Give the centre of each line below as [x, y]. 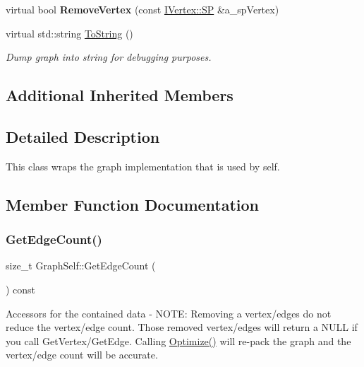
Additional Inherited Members [120, 95]
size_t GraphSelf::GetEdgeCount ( [81, 266]
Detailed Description [83, 136]
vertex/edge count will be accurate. [82, 355]
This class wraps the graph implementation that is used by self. [143, 166]
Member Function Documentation [133, 204]
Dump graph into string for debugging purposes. [109, 57]
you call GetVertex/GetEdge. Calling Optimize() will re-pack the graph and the [178, 340]
